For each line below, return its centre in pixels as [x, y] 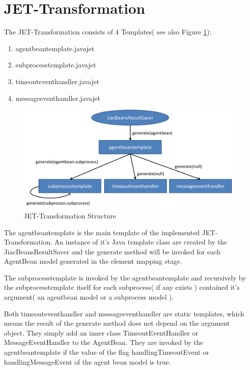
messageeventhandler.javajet [58, 98]
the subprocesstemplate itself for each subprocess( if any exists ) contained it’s [122, 287]
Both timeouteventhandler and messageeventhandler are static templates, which [124, 313]
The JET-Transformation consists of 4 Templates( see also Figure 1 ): [108, 32]
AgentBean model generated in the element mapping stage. [93, 261]
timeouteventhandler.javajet [57, 81]
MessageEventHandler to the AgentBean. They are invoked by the [104, 342]
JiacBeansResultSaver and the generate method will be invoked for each [112, 251]
